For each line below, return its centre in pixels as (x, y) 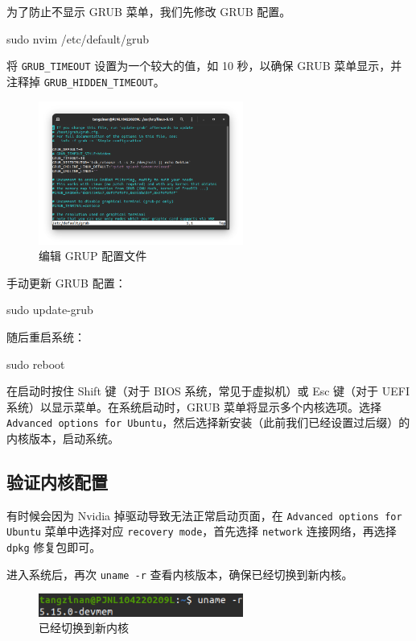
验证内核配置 (57, 481)
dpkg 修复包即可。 (54, 547)
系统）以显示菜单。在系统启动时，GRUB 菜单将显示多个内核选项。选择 (194, 406)
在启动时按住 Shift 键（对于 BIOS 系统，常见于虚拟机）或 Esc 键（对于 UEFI (208, 391)
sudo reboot (36, 364)
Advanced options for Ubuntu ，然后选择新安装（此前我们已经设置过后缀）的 (208, 422)
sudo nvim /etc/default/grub (78, 38)
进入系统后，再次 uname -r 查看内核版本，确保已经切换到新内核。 (180, 574)
